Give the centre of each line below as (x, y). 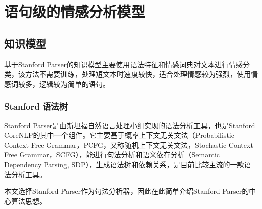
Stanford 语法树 (36, 106)
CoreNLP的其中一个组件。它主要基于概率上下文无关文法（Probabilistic (119, 135)
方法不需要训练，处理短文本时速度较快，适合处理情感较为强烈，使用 (138, 74)
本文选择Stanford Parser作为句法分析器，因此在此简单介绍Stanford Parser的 (127, 191)
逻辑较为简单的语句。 (74, 84)
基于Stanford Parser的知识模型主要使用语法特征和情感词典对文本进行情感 (124, 64)
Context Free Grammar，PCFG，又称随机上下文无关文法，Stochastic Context (129, 144)
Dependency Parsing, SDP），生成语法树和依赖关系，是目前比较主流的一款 (124, 164)
